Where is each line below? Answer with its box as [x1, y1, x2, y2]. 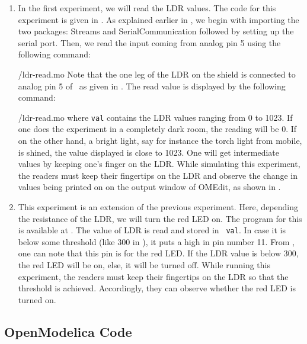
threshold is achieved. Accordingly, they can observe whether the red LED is [18, 282, 296, 294]
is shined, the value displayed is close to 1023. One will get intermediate [18, 146, 280, 158]
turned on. [18, 293, 56, 306]
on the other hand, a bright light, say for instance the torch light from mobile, [18, 134, 302, 146]
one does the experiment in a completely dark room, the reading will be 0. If [18, 123, 297, 135]
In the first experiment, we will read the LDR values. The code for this [18, 2, 276, 14]
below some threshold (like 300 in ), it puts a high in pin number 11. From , [18, 235, 295, 247]
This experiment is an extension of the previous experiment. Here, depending [18, 200, 298, 213]
